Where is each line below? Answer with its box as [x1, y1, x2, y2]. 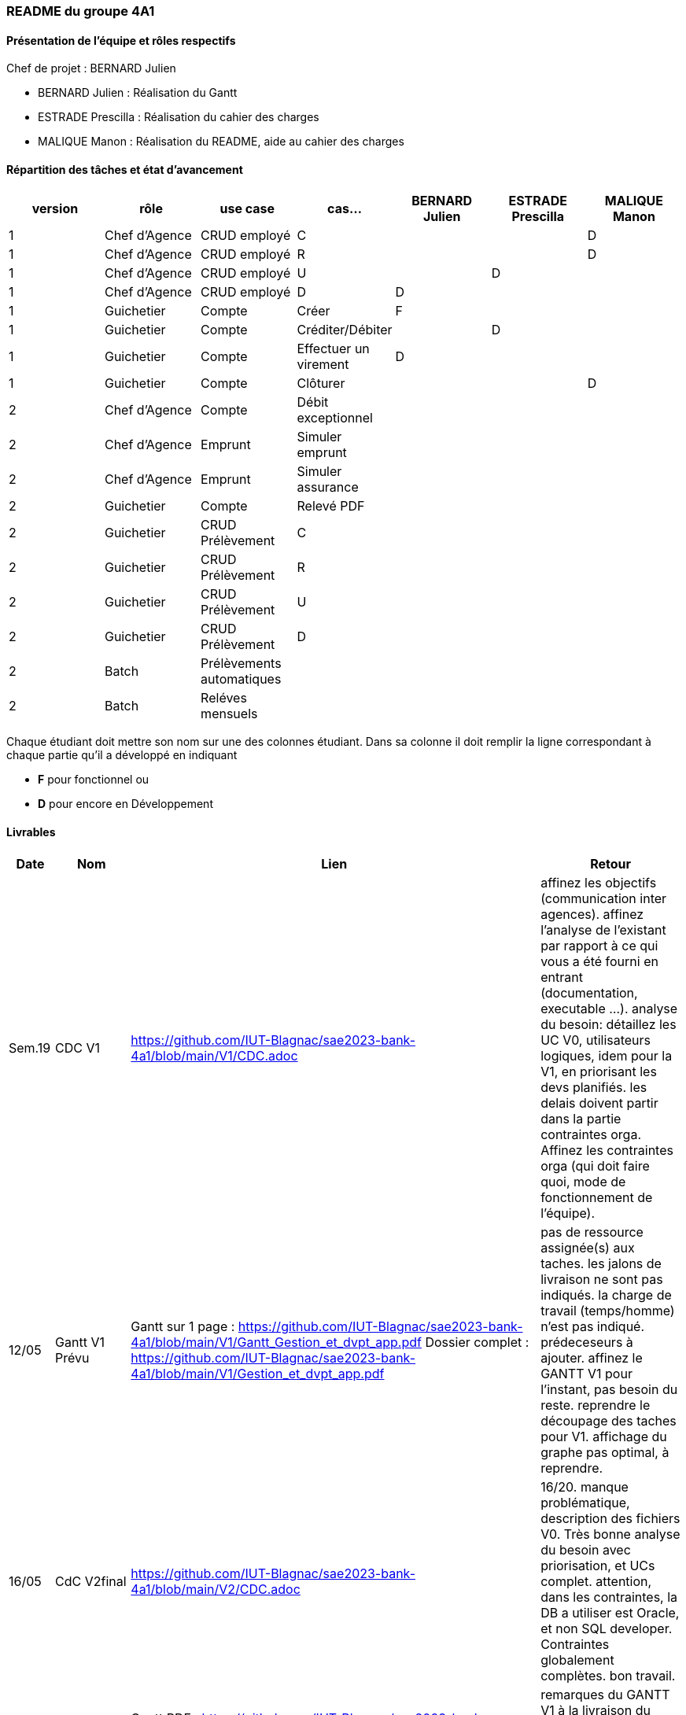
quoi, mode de [540, 1173, 626, 1189]
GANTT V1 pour [540, 1365, 633, 1381]
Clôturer [297, 375, 345, 392]
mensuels [201, 706, 258, 722]
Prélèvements [201, 655, 282, 672]
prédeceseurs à [540, 1333, 633, 1350]
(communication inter [540, 890, 667, 906]
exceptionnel [297, 410, 373, 426]
